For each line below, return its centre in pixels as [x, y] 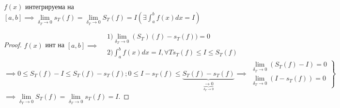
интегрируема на [50, 6]
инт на [55, 45]
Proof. [13, 45]
